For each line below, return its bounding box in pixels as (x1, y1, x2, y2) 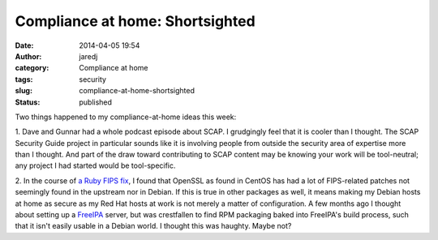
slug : (15, 86, 32, 96)
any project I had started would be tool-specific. (15, 161, 176, 170)
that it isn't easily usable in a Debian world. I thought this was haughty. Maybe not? (15, 221, 292, 231)
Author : (15, 51, 42, 61)
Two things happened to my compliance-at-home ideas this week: (15, 112, 237, 122)
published (79, 97, 113, 107)
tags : (15, 74, 33, 84)
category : (15, 63, 49, 73)
